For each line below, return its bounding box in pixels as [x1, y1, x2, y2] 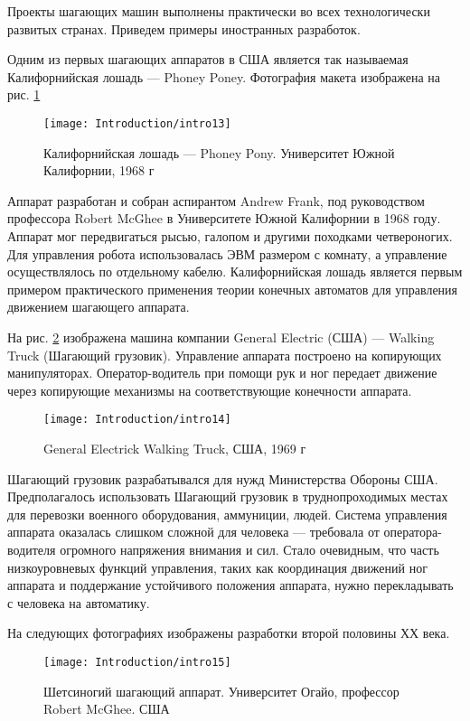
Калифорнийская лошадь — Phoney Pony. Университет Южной [43, 143, 395, 162]
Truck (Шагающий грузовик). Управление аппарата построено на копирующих [7, 345, 442, 364]
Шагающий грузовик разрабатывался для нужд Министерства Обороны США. [7, 469, 438, 488]
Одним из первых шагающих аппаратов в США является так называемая [7, 50, 409, 69]
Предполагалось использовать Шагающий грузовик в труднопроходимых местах [7, 487, 448, 506]
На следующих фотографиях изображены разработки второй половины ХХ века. [7, 623, 450, 642]
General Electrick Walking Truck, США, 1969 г [43, 439, 306, 457]
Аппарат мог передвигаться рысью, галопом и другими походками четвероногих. [7, 227, 453, 245]
